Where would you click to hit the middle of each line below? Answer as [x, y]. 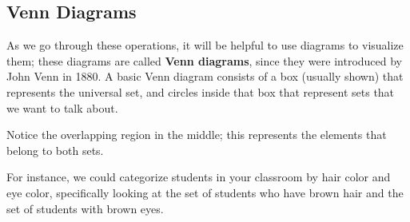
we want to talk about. [62, 107]
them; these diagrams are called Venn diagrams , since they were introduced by [205, 60]
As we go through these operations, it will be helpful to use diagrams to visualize [205, 45]
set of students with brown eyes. [85, 208]
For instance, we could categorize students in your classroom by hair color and [199, 177]
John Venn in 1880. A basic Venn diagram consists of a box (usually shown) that [205, 76]
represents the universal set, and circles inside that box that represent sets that [201, 91]
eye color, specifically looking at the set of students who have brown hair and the [205, 192]
